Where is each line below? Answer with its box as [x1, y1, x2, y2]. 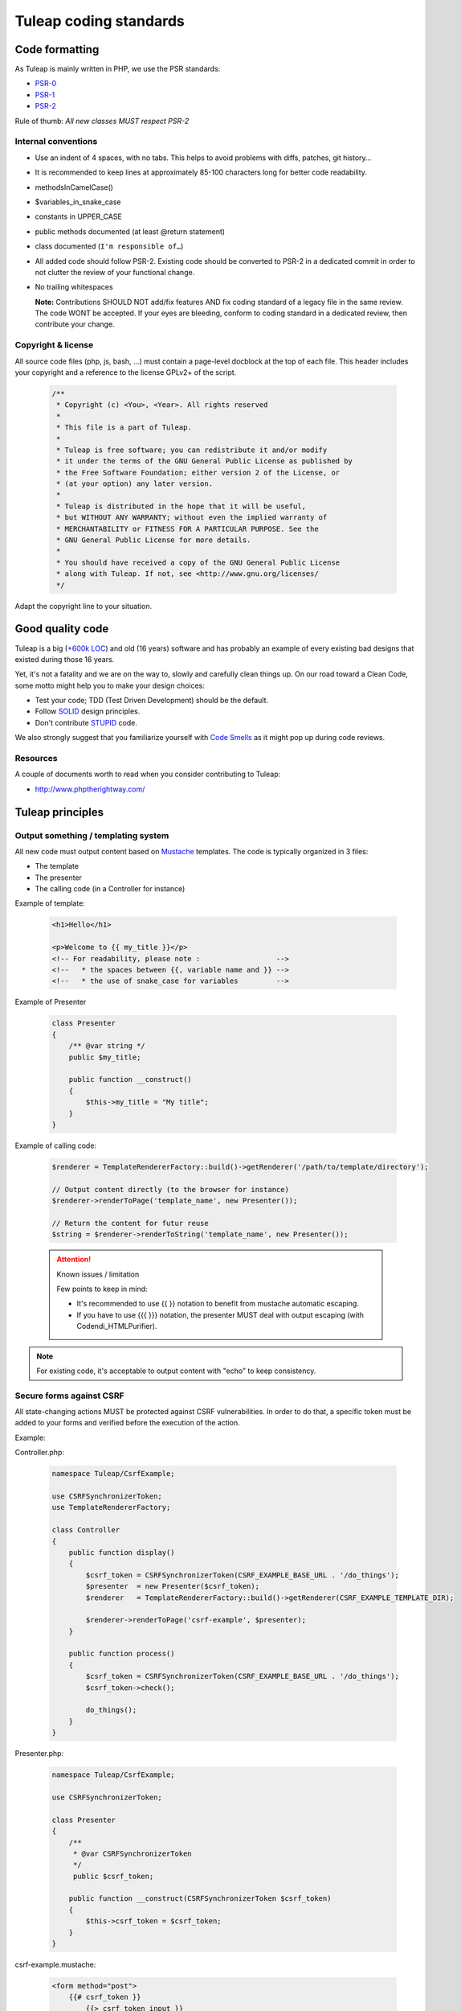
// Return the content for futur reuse [51, 1219, 209, 1228]
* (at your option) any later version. [56, 479, 213, 488]
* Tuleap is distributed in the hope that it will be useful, [56, 501, 307, 511]
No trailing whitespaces [35, 282, 113, 292]
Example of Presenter [14, 997, 87, 1007]
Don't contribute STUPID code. [35, 718, 138, 727]
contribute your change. [35, 319, 116, 329]
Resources [14, 753, 58, 763]
